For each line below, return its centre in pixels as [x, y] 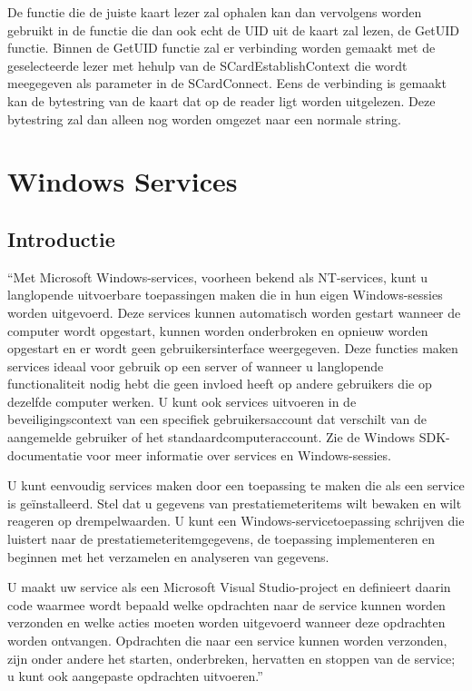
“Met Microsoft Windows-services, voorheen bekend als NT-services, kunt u [218, 276]
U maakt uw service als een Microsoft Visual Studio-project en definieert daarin [229, 587]
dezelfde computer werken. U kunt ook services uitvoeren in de [182, 401]
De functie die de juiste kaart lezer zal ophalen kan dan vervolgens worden [215, 12]
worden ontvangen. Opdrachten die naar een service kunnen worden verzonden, [227, 641]
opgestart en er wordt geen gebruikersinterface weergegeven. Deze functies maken [233, 348]
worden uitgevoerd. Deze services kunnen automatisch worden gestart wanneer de [234, 312]
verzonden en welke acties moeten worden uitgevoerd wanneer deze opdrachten [226, 622]
